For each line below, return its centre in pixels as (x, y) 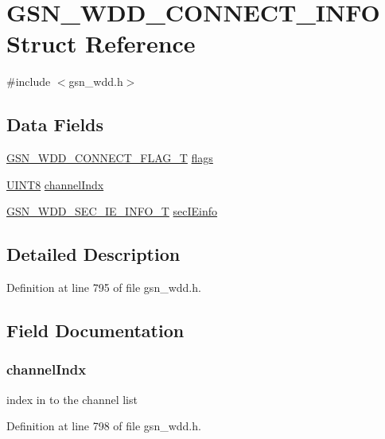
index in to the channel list (72, 399)
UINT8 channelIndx (55, 184)
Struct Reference (101, 43)
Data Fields (55, 124)
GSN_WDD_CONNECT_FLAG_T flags (110, 158)
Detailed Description (93, 254)
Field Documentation (95, 330)
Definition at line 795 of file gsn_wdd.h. (104, 287)
